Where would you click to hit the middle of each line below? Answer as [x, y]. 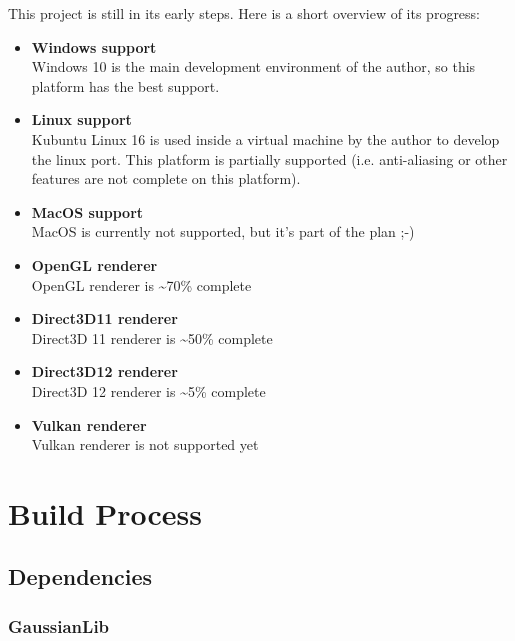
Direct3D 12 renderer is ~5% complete [148, 390]
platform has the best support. [125, 85]
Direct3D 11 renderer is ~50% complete [152, 337]
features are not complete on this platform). [166, 178]
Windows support [94, 46]
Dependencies [80, 576]
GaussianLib [59, 625]
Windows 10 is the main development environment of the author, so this [253, 66]
